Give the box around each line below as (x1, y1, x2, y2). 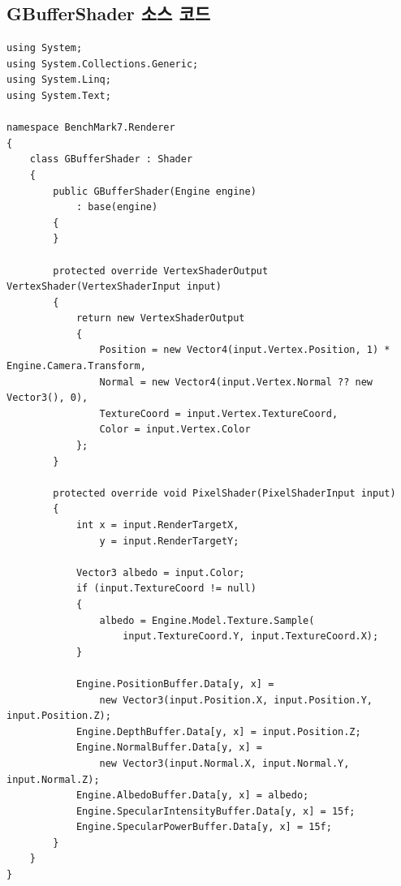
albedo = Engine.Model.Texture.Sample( (99, 614, 315, 626)
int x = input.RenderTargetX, (75, 519, 239, 531)
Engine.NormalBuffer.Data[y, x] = (75, 742, 262, 754)
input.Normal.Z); (6, 773, 100, 785)
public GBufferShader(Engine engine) (53, 185, 257, 197)
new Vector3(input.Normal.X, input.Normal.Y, (99, 757, 350, 769)
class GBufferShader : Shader (29, 153, 193, 166)
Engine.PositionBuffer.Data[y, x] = (75, 677, 274, 690)
